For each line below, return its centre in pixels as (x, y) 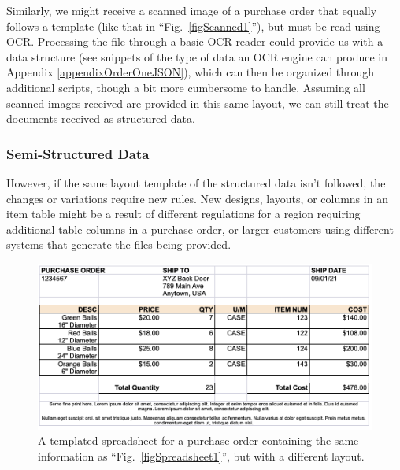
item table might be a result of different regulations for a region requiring (183, 214)
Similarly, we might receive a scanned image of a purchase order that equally (192, 10)
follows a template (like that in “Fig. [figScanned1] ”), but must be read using (193, 26)
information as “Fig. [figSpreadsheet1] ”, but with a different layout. (201, 455)
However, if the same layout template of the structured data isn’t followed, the (196, 182)
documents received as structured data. (101, 118)
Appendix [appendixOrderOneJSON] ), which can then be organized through (191, 72)
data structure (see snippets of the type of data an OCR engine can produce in (197, 56)
